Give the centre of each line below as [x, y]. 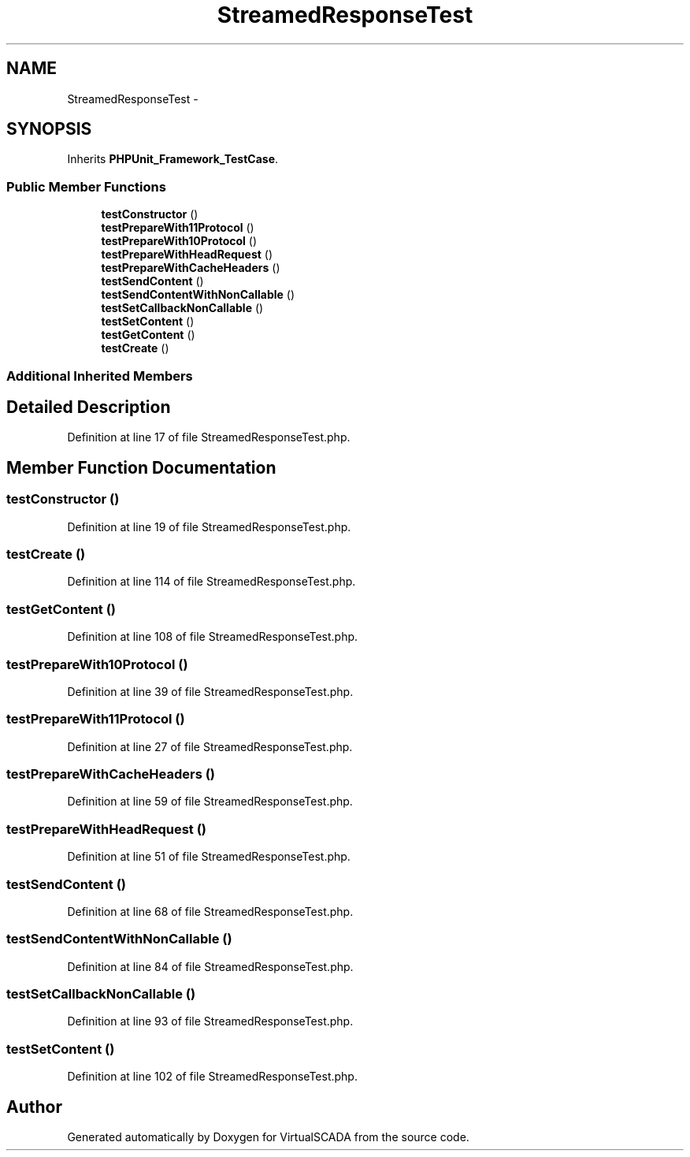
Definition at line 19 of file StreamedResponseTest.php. [209, 526]
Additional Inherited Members [100, 376]
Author [34, 1107]
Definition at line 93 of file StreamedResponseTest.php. [210, 1021]
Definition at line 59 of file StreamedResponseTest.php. [210, 802]
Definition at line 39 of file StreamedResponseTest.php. [210, 691]
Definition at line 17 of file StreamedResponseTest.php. [209, 437]
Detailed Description [89, 407]
